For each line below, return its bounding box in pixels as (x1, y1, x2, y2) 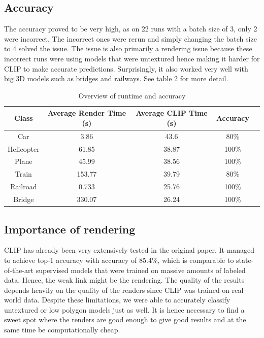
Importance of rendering (4, 221, 136, 236)
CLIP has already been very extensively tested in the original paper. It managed (4, 245, 255, 255)
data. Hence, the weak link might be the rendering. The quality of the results (4, 275, 245, 285)
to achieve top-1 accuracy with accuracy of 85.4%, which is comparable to (4, 254, 234, 265)
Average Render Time (47, 108, 126, 118)
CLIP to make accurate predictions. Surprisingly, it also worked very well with (4, 63, 248, 74)
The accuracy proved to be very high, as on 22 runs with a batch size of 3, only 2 (4, 23, 257, 34)
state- (236, 254, 254, 265)
